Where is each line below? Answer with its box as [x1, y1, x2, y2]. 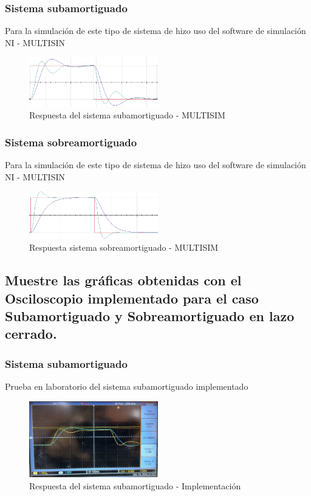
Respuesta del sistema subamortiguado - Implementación [29, 479, 241, 492]
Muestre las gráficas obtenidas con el [5, 271, 242, 290]
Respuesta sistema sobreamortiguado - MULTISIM [29, 241, 219, 254]
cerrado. [5, 324, 57, 343]
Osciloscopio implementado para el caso [5, 288, 259, 307]
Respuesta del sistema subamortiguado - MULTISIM [29, 109, 225, 121]
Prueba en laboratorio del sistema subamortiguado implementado [5, 380, 248, 393]
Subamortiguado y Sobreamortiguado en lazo [5, 307, 295, 325]
